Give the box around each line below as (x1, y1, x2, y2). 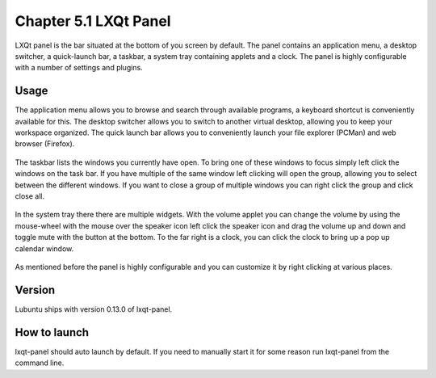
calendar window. (15, 243, 74, 254)
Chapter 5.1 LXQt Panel (15, 12, 171, 30)
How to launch (15, 325, 89, 339)
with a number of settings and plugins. (15, 63, 143, 73)
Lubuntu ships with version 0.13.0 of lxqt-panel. (15, 304, 173, 314)
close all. (15, 191, 44, 201)
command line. (15, 358, 65, 367)
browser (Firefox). (15, 139, 75, 149)
